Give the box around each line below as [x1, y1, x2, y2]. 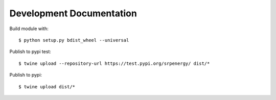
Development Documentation [9, 8, 137, 19]
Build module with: [9, 26, 49, 32]
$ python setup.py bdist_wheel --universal [18, 37, 129, 43]
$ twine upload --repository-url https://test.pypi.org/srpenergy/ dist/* [18, 60, 210, 66]
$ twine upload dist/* [18, 84, 76, 89]
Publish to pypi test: [9, 48, 51, 55]
